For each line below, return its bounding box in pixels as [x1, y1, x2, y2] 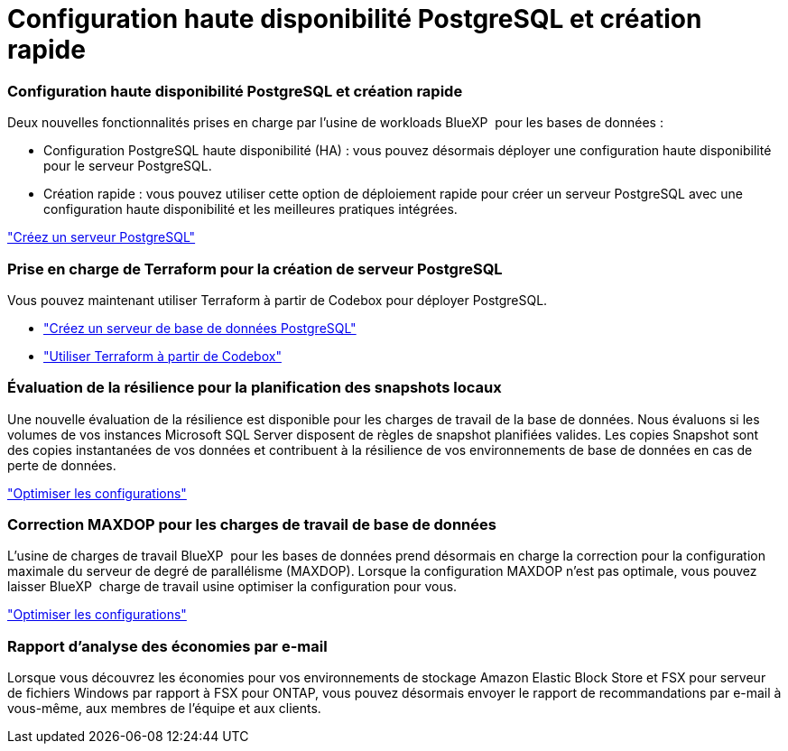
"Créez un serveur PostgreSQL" [7, 229, 196, 246]
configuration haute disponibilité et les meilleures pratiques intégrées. [43, 201, 458, 218]
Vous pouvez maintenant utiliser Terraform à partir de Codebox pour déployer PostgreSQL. [7, 292, 548, 308]
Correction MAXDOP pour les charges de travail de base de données [7, 515, 496, 533]
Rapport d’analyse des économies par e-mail [7, 636, 328, 655]
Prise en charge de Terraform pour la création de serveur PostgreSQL [7, 259, 503, 278]
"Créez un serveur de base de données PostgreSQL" [43, 320, 357, 336]
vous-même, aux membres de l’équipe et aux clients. [7, 700, 321, 717]
